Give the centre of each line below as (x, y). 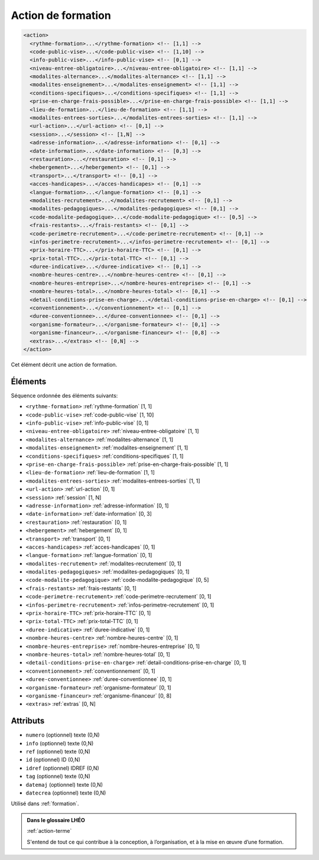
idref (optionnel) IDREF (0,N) (63, 768)
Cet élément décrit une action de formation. (64, 364)
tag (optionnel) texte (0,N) (58, 776)
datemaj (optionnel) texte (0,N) (64, 784)
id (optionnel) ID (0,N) (53, 760)
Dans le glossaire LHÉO (56, 820)
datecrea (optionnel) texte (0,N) (66, 793)
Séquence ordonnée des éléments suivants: (64, 395)
